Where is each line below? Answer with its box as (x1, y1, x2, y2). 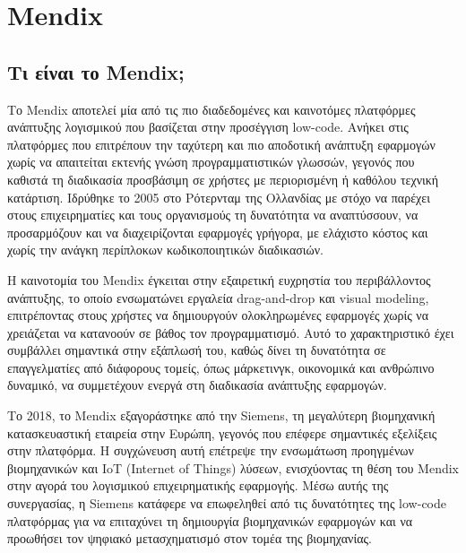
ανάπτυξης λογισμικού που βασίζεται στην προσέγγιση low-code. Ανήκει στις (7, 117, 409, 136)
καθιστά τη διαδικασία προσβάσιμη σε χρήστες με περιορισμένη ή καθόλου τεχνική (7, 169, 439, 188)
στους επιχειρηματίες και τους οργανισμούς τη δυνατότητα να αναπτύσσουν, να (7, 205, 419, 224)
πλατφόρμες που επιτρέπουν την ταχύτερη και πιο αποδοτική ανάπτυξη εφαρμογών (7, 134, 436, 153)
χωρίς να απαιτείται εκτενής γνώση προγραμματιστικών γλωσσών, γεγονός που (7, 152, 415, 171)
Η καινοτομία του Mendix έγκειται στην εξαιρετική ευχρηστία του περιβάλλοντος (7, 270, 431, 289)
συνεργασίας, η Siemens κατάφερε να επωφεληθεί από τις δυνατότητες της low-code (7, 494, 446, 513)
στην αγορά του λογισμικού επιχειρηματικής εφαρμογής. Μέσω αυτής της (7, 476, 389, 495)
